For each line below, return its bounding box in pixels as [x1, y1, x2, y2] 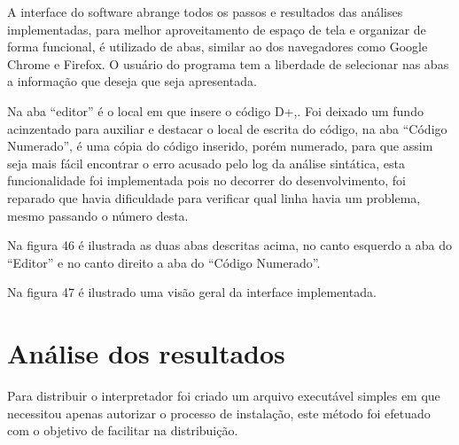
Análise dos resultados [7, 335, 285, 371]
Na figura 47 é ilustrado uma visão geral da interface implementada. [7, 283, 377, 301]
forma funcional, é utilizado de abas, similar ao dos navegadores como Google [7, 37, 428, 56]
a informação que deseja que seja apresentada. [7, 72, 257, 90]
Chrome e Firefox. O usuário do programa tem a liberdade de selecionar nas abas [7, 54, 449, 73]
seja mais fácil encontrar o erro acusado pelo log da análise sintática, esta [7, 153, 405, 172]
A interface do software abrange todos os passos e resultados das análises [7, 3, 403, 20]
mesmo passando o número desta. [7, 206, 189, 224]
